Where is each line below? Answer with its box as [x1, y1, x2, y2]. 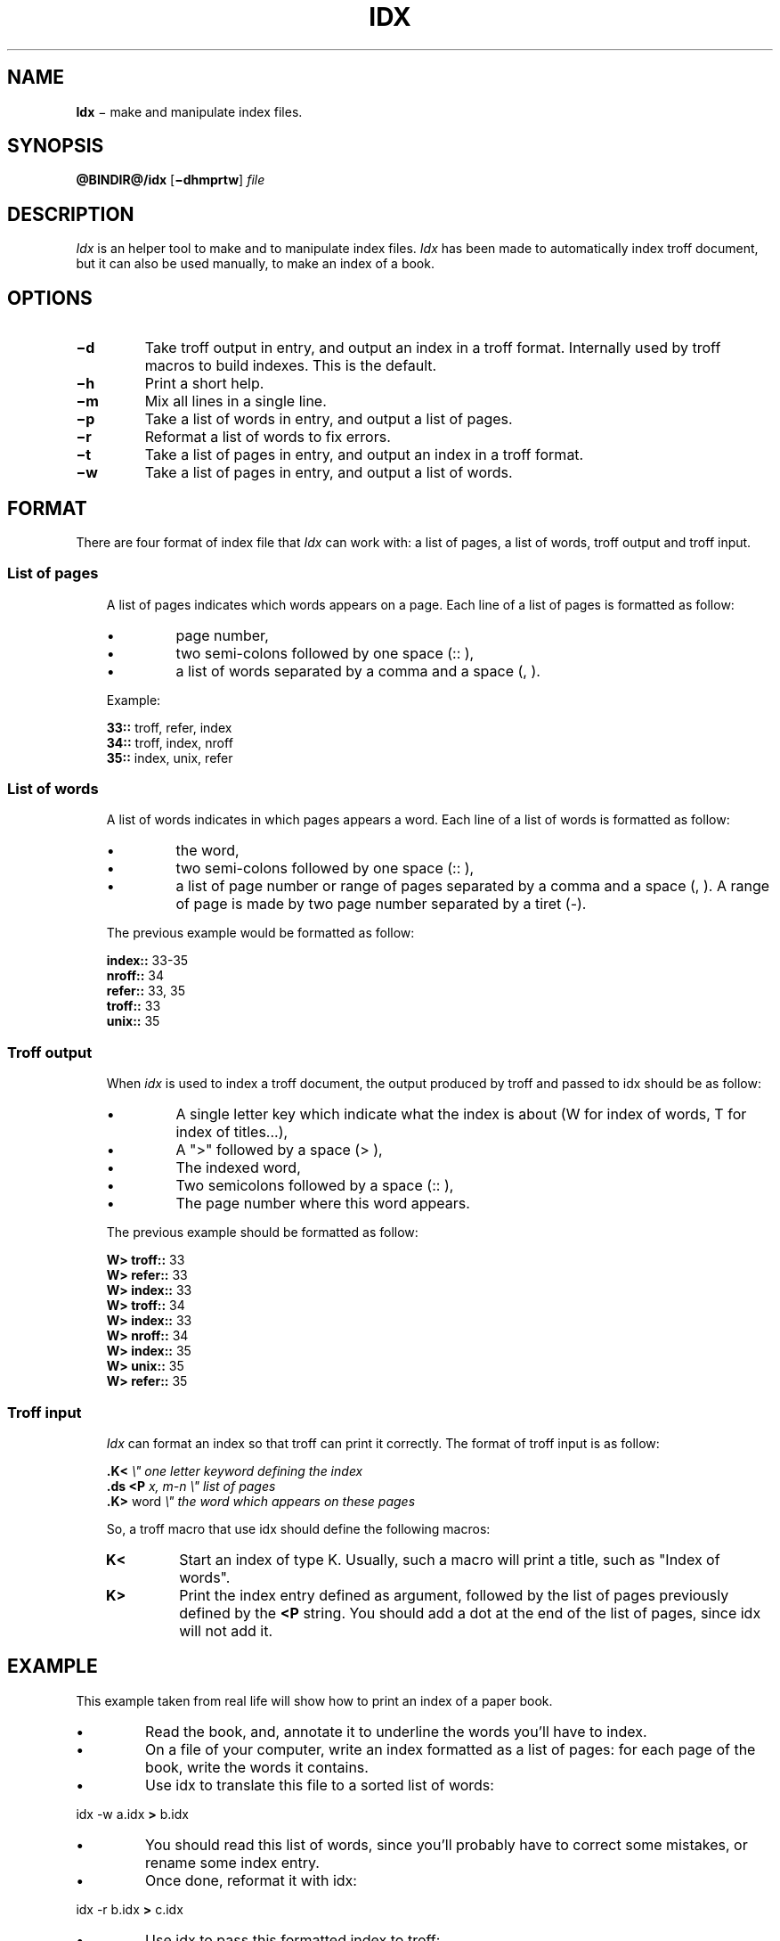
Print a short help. [144, 374, 264, 393]
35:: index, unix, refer [106, 749, 233, 766]
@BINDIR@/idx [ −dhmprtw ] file [76, 172, 265, 188]
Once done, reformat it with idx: [145, 1871, 357, 1889]
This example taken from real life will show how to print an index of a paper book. [76, 1692, 553, 1708]
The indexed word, [175, 1159, 301, 1177]
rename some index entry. [145, 1853, 320, 1871]
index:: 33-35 [106, 953, 189, 969]
